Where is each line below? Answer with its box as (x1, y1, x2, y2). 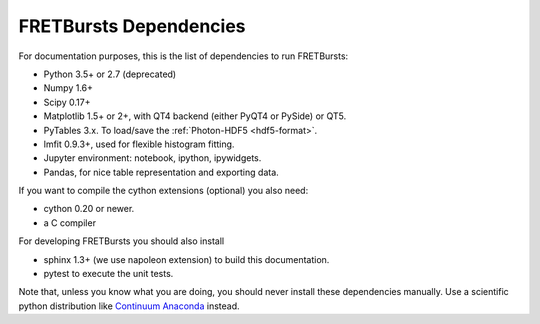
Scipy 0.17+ (43, 96, 91, 108)
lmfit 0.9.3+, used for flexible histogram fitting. (43, 138, 235, 150)
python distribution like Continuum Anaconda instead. (18, 300, 240, 312)
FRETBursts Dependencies (18, 15, 246, 37)
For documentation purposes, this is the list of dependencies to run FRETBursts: (18, 50, 349, 62)
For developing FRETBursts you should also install (18, 235, 225, 247)
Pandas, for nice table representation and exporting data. (43, 166, 279, 178)
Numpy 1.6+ (43, 82, 94, 94)
